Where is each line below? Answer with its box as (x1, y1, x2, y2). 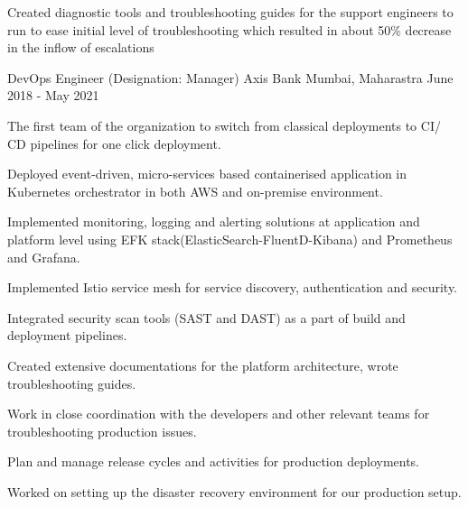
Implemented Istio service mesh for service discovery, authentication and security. (7, 278, 458, 297)
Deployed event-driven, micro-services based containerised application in (7, 164, 407, 183)
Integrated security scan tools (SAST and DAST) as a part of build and (7, 308, 406, 327)
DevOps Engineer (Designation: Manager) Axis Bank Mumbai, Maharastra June (7, 68, 454, 87)
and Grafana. (7, 247, 80, 266)
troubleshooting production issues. (7, 421, 197, 440)
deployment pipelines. (7, 326, 127, 345)
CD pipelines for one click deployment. (7, 134, 221, 152)
